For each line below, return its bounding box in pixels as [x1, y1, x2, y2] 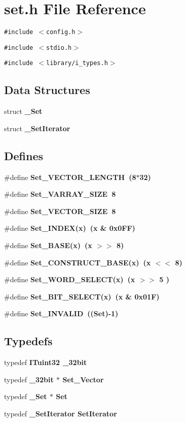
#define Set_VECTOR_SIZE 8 [4, 205, 116, 216]
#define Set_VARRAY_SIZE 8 [4, 189, 116, 199]
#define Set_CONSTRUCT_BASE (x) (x [4, 257, 151, 267]
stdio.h [46, 44, 72, 51]
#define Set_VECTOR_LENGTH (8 [4, 171, 136, 182]
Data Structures [4, 82, 90, 98]
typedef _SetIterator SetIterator [4, 408, 117, 419]
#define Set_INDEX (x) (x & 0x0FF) [4, 223, 135, 233]
